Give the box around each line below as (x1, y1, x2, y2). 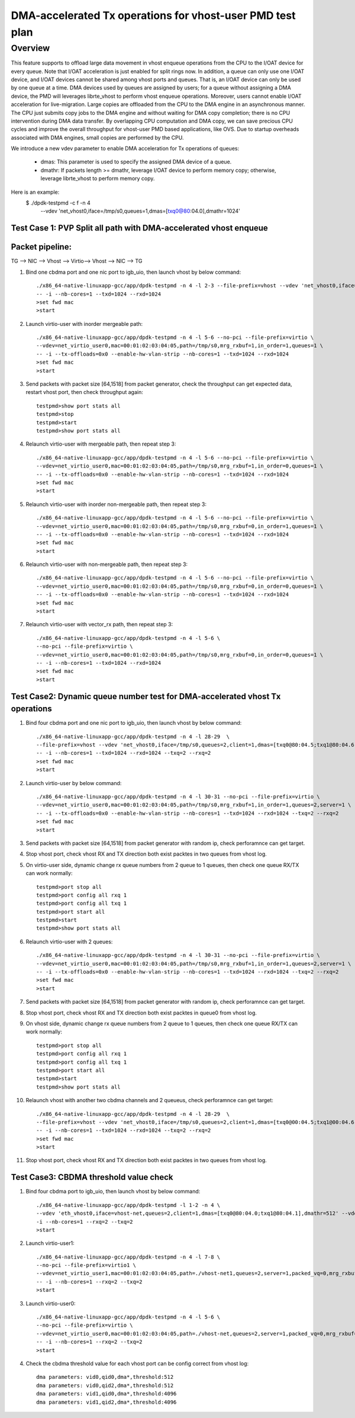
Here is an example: (11, 188, 60, 196)
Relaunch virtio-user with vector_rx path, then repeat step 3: (25, 621, 173, 628)
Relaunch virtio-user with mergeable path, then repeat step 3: (25, 440, 176, 447)
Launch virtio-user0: (25, 1299, 76, 1307)
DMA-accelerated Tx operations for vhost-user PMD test (11, 9, 296, 22)
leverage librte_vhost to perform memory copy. (40, 175, 155, 182)
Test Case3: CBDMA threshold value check (11, 1172, 173, 1182)
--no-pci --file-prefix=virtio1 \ (36, 1262, 136, 1269)
